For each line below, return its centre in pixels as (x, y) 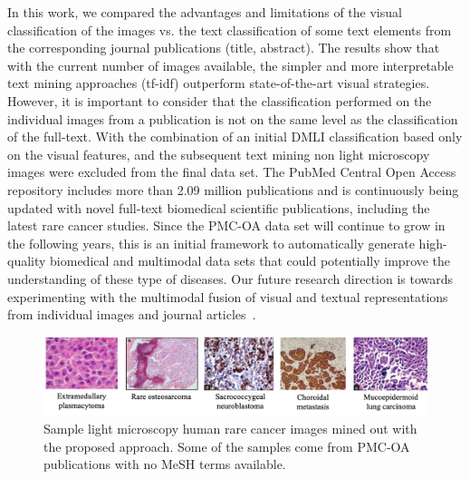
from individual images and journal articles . (132, 314)
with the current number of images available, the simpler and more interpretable (230, 65)
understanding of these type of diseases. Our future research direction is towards (230, 278)
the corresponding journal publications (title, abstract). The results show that (224, 48)
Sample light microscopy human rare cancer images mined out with (230, 429)
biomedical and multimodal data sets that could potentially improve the (250, 261)
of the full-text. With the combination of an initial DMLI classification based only (235, 137)
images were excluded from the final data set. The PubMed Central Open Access (232, 172)
